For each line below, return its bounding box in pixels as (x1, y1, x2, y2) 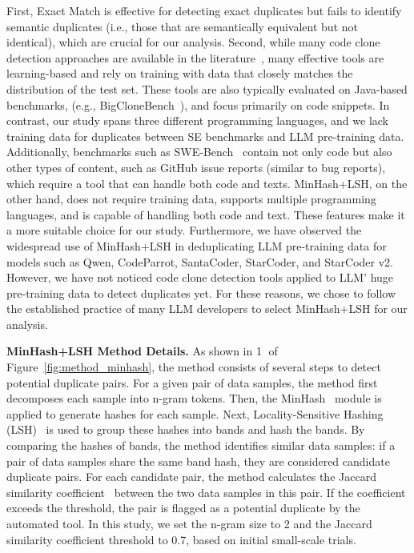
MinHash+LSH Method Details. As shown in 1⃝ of (6, 343, 278, 359)
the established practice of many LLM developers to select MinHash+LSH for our (6, 300, 408, 317)
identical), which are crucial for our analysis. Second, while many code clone (6, 34, 380, 50)
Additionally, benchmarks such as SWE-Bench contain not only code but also (6, 143, 392, 160)
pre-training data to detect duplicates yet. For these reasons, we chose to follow (6, 284, 396, 301)
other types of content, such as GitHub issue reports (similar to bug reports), (6, 158, 386, 175)
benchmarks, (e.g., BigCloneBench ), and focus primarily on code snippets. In (6, 96, 390, 113)
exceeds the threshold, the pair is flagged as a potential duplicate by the (6, 499, 360, 516)
